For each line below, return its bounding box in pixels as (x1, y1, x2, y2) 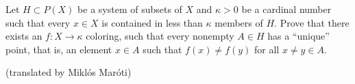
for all (254, 42, 280, 56)
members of (215, 15, 263, 29)
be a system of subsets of (77, 2, 182, 16)
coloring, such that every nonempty (86, 29, 234, 43)
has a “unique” (267, 29, 330, 43)
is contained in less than (101, 15, 203, 29)
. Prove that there (274, 15, 350, 29)
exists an (5, 29, 42, 43)
